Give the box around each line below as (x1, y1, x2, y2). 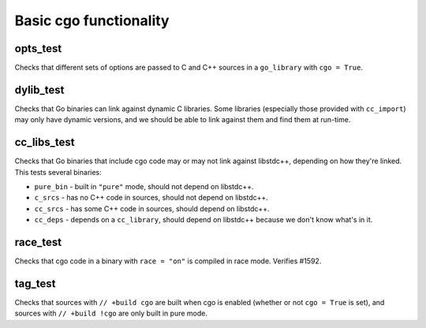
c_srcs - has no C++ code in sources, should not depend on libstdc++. (34, 193, 268, 203)
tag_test (14, 277, 56, 290)
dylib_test (14, 83, 65, 96)
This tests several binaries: (14, 167, 102, 177)
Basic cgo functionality (14, 12, 170, 29)
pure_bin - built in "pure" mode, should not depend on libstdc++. (34, 182, 254, 192)
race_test (14, 236, 62, 249)
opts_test (14, 42, 62, 55)
